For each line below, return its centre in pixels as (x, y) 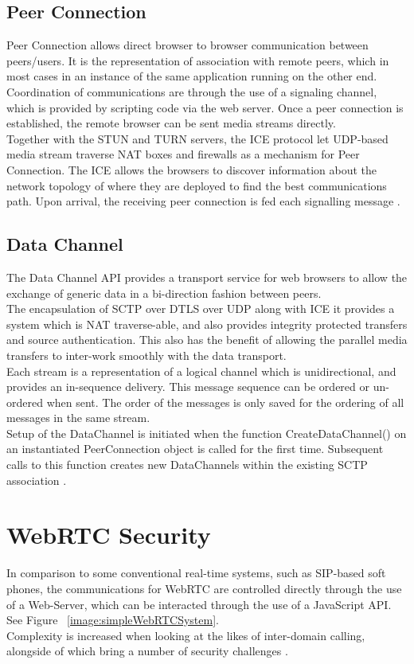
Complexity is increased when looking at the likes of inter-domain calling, (186, 635)
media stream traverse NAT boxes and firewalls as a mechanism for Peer (183, 154)
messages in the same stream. (78, 418)
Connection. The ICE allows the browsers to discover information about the (191, 169)
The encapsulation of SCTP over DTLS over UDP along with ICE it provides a (201, 309)
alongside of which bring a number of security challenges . (147, 651)
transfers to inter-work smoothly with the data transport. (146, 355)
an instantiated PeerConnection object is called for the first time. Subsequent (195, 449)
